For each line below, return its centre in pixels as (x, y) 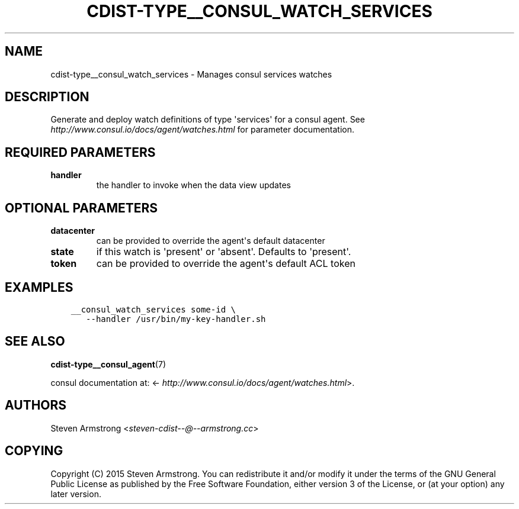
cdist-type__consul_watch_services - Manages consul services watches (191, 74)
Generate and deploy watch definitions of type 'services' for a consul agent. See (208, 120)
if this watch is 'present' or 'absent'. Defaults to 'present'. (224, 252)
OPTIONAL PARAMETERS (81, 208)
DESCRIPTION (47, 97)
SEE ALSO (35, 342)
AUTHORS (36, 405)
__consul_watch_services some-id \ (153, 309)
